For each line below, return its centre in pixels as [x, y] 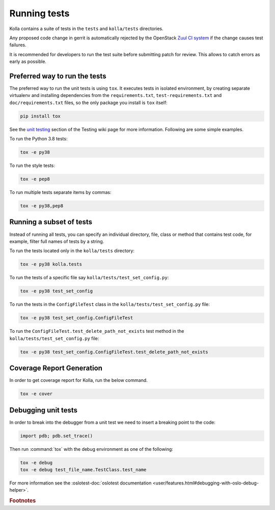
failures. [18, 45]
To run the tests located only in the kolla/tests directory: [72, 251]
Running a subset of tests [51, 222]
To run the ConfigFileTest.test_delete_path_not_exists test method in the [97, 331]
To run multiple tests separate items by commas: [60, 192]
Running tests [39, 13]
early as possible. [28, 62]
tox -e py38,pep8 [42, 206]
